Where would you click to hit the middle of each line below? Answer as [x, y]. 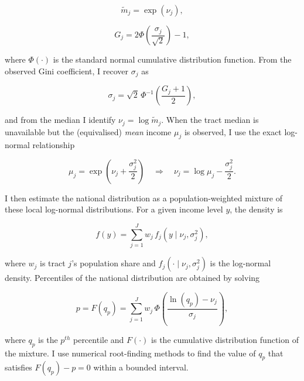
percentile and [98, 339]
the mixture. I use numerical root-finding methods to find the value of [130, 353]
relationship [54, 145]
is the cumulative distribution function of [225, 339]
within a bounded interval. [141, 367]
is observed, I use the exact [233, 131]
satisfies [18, 367]
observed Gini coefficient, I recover [67, 71]
